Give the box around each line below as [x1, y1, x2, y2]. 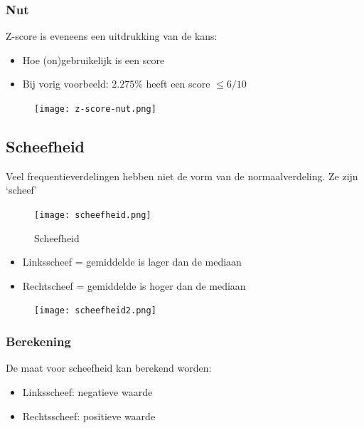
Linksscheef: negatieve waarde [22, 384, 153, 399]
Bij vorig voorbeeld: [22, 76, 109, 91]
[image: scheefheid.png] [34, 210, 151, 221]
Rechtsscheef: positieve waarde [22, 408, 156, 423]
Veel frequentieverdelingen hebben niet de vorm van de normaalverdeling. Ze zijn [6, 168, 358, 183]
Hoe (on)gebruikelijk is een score [22, 52, 165, 67]
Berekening [6, 333, 71, 350]
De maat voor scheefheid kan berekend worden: [6, 360, 212, 375]
